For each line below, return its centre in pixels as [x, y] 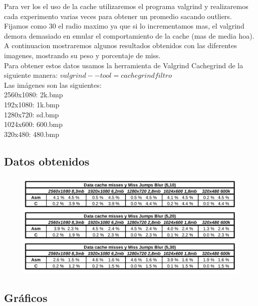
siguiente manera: [31, 75]
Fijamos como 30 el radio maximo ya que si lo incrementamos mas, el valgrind [124, 26]
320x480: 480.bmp [32, 134]
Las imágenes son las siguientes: [53, 85]
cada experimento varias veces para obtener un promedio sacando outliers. [118, 16]
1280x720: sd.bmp [32, 114]
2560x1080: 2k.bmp [34, 95]
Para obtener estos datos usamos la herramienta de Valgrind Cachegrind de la [124, 65]
